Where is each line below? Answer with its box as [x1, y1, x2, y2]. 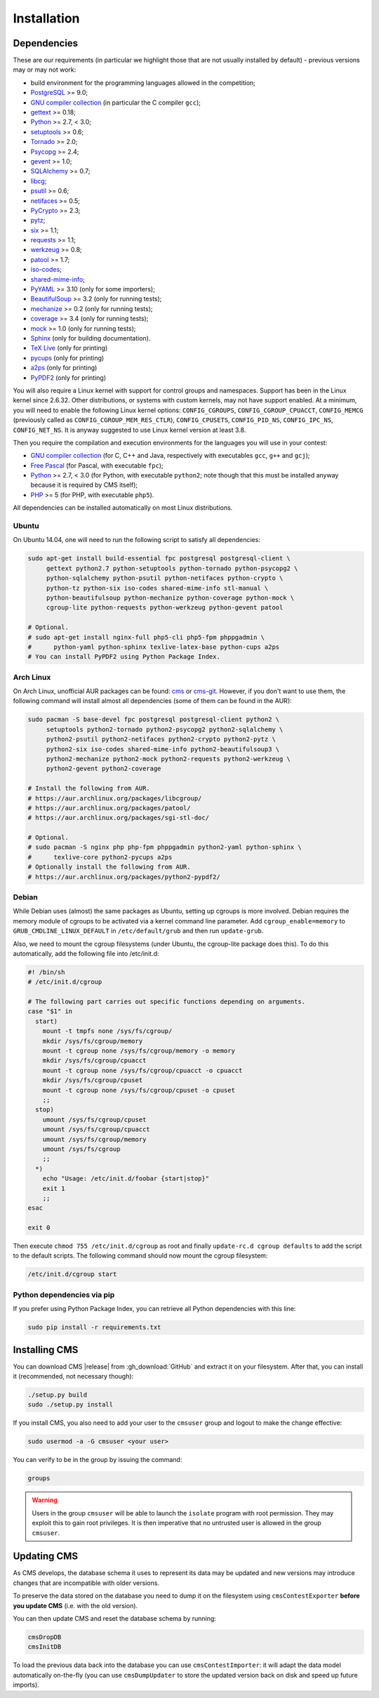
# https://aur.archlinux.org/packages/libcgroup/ [27, 794, 202, 802]
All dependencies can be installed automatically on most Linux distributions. [13, 504, 233, 512]
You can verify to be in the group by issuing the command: [13, 1456, 182, 1464]
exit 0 [27, 1224, 51, 1232]
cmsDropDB [27, 1633, 62, 1641]
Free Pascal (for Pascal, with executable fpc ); [30, 461, 164, 470]
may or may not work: [13, 65, 77, 74]
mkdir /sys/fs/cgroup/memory [42, 1036, 143, 1045]
